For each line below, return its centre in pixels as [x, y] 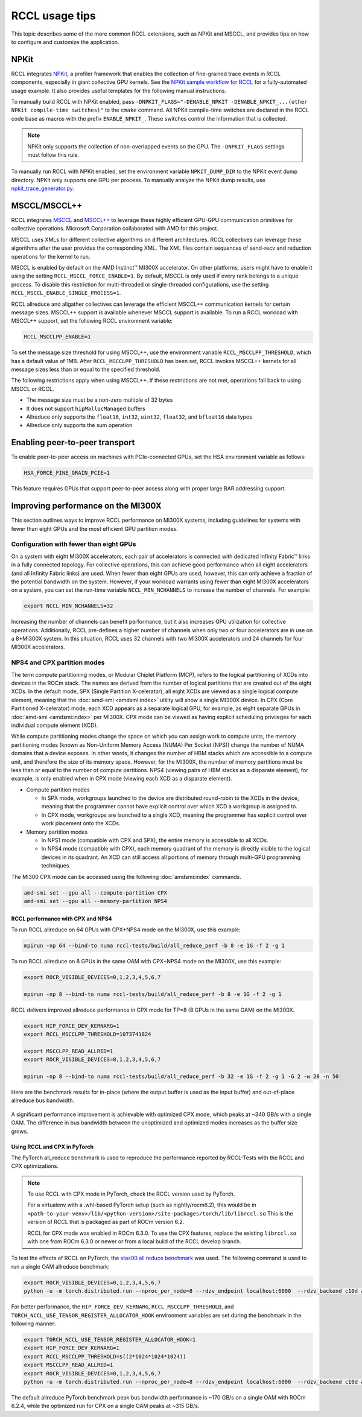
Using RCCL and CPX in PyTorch [52, 1147]
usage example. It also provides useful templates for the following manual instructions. [119, 90]
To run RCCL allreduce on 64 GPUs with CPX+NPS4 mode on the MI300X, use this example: [126, 930]
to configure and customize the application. [65, 42]
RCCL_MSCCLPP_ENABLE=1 [57, 337]
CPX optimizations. [35, 1166]
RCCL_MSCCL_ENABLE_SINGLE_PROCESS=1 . [66, 293]
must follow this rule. [53, 154]
